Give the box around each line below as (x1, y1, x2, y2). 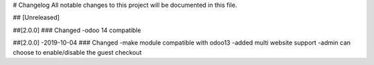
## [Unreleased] (12, 14, 60, 22)
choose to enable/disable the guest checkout (12, 48, 142, 56)
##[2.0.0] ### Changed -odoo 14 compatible (12, 26, 141, 34)
